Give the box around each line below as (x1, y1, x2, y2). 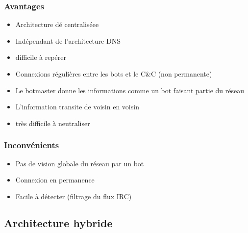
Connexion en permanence (15, 175, 95, 185)
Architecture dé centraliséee (15, 19, 99, 29)
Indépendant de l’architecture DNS (15, 35, 121, 46)
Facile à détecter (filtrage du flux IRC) (15, 191, 132, 201)
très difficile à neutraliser (15, 118, 90, 128)
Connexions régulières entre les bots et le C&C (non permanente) (15, 69, 212, 78)
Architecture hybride (4, 215, 113, 230)
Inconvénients (4, 139, 59, 151)
